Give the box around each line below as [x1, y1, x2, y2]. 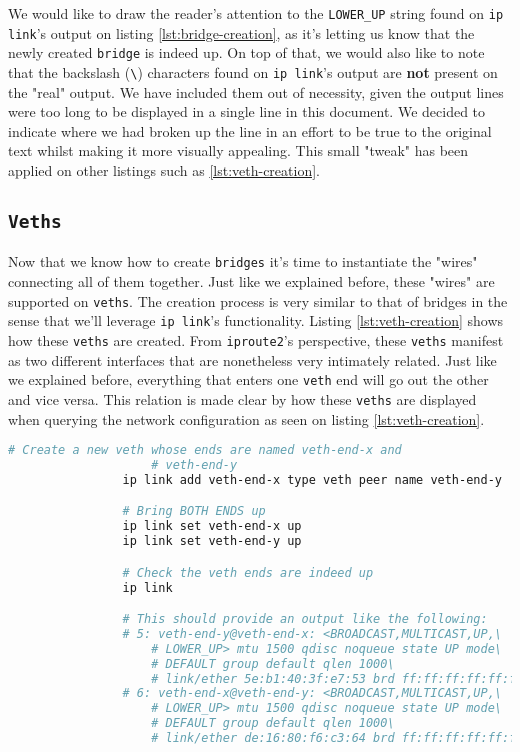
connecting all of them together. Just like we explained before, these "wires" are [8, 271, 495, 292]
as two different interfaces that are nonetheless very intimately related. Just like [8, 349, 497, 370]
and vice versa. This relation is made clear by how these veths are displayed [8, 388, 477, 409]
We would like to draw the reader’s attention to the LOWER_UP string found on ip [8, 3, 504, 23]
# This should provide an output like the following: [122, 612, 488, 627]
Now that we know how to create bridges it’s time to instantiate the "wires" [8, 251, 478, 272]
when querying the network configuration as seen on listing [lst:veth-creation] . [8, 408, 485, 429]
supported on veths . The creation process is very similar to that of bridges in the [8, 290, 508, 311]
